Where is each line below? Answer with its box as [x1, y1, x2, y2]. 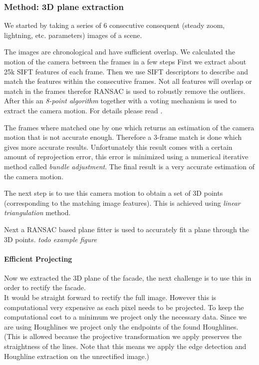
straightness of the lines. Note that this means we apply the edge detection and [4, 341, 247, 352]
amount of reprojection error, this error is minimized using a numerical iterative [4, 151, 249, 162]
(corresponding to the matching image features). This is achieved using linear [4, 197, 241, 208]
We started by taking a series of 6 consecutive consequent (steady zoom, [4, 20, 225, 30]
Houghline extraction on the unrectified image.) [4, 351, 149, 361]
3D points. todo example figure [4, 234, 97, 244]
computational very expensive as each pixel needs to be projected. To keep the [4, 302, 244, 312]
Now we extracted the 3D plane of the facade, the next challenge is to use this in [4, 272, 252, 283]
